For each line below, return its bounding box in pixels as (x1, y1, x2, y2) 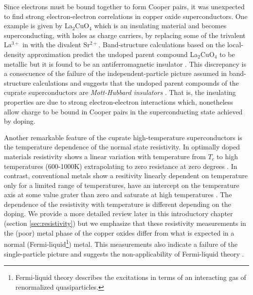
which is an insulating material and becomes (94, 20, 227, 31)
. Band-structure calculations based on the (98, 39, 225, 50)
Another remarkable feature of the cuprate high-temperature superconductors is (4, 132, 242, 142)
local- (227, 39, 244, 50)
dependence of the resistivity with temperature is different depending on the (4, 199, 231, 209)
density (4, 49, 25, 59)
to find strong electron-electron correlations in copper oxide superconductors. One (4, 11, 248, 21)
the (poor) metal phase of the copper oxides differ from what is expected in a (4, 227, 235, 238)
